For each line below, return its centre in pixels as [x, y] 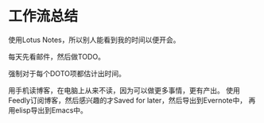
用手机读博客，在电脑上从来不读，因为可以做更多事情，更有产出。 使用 [124, 90]
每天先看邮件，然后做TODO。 [57, 56]
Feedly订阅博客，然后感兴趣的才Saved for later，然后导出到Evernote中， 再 [132, 100]
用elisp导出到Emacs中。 [48, 110]
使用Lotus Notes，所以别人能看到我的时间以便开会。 [94, 40]
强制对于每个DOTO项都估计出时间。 [67, 73]
